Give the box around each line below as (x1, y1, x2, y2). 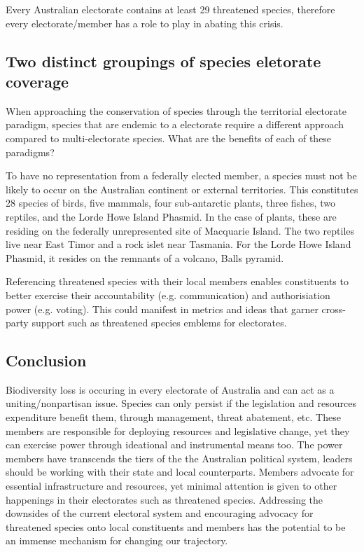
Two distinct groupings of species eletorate (6, 50, 321, 71)
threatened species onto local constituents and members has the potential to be (6, 519, 346, 534)
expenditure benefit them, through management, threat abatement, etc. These (6, 410, 341, 425)
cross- (321, 301, 346, 316)
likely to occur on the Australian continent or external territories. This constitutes (6, 181, 358, 196)
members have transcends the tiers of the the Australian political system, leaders (6, 450, 353, 465)
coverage (6, 70, 69, 92)
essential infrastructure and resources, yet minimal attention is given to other (6, 478, 337, 493)
